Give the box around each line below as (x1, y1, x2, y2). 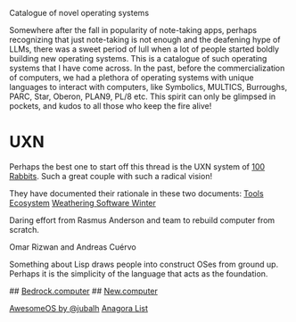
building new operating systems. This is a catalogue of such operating (9, 54, 267, 63)
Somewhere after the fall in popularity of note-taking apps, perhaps (9, 25, 257, 35)
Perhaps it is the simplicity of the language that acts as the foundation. (9, 268, 268, 279)
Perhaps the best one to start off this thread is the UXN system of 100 (9, 161, 266, 172)
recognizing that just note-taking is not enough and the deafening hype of (9, 35, 281, 45)
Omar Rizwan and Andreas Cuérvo (9, 241, 136, 252)
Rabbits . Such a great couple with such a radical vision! (9, 170, 212, 181)
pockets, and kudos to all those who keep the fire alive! (9, 101, 212, 111)
